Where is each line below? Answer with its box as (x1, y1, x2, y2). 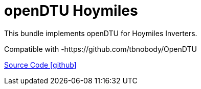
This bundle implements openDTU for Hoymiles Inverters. (4, 28, 197, 38)
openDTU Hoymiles (4, 2, 138, 19)
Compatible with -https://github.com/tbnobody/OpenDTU (4, 44, 197, 53)
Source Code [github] (4, 60, 77, 69)
